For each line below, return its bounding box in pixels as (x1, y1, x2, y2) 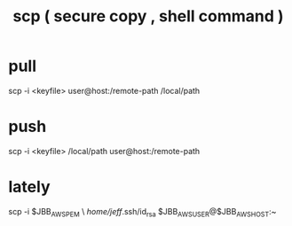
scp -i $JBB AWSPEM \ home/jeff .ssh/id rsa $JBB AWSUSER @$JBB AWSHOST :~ (8, 206, 277, 219)
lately (8, 177, 51, 197)
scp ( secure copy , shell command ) (12, 6, 285, 27)
